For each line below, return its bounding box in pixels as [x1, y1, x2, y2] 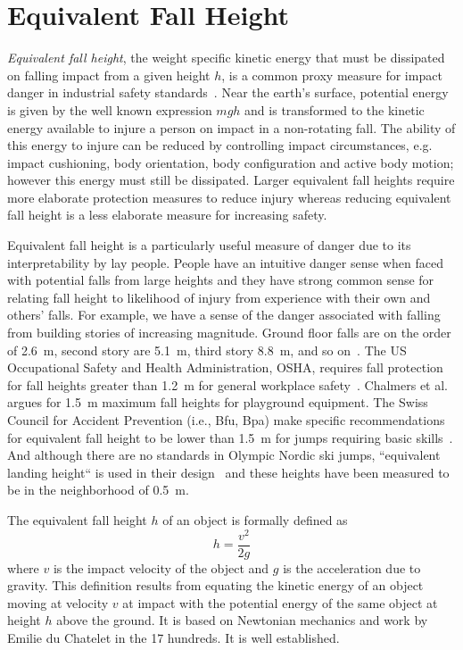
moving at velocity [7, 593, 109, 612]
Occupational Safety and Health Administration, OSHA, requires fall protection [7, 358, 443, 377]
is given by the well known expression [7, 100, 212, 119]
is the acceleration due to [283, 558, 421, 577]
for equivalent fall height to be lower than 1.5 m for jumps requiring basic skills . [7, 428, 453, 446]
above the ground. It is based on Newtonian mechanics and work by [56, 611, 428, 629]
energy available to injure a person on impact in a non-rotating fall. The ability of [7, 118, 456, 137]
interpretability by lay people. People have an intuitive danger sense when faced [7, 253, 443, 271]
